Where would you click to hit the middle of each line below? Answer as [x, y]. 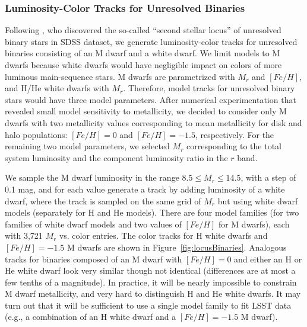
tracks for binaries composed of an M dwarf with [94, 259]
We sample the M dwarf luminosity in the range [92, 177]
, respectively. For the [235, 134]
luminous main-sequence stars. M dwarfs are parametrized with [120, 76]
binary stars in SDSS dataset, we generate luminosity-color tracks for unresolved [151, 41]
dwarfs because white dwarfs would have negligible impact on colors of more [143, 65]
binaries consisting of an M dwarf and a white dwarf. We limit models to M [143, 53]
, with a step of [268, 177]
